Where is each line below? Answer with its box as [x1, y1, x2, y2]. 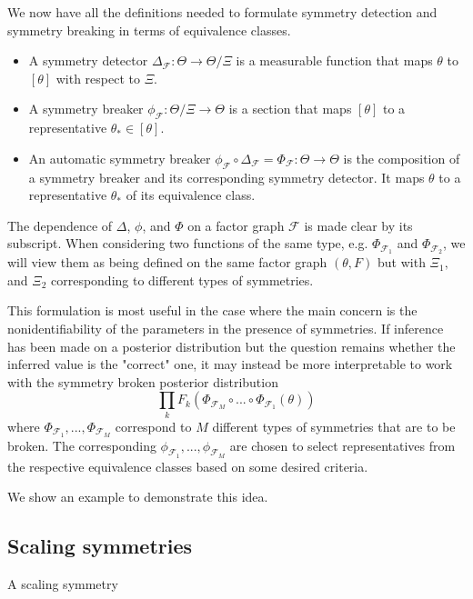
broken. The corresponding [7, 435, 156, 454]
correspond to [115, 416, 192, 435]
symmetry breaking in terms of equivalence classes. [7, 20, 291, 39]
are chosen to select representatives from [229, 435, 456, 454]
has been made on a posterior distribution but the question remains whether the [7, 336, 456, 355]
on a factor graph [187, 215, 285, 235]
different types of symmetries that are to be [212, 416, 456, 435]
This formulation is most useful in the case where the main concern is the [7, 301, 418, 320]
